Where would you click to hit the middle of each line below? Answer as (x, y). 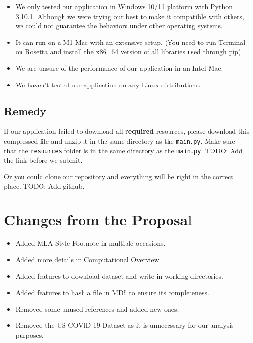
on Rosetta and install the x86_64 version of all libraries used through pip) (128, 52)
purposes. (30, 334)
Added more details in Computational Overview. (88, 259)
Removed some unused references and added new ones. (97, 309)
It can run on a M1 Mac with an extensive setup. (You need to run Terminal (130, 42)
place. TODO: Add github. (44, 186)
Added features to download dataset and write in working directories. (119, 276)
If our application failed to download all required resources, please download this (127, 131)
